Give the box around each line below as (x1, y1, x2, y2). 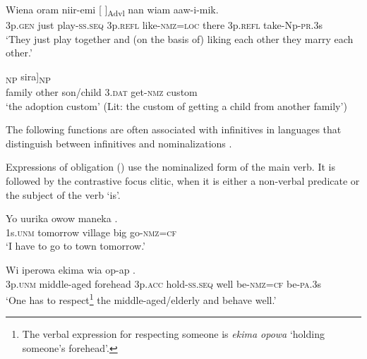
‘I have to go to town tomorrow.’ (6, 238, 146, 253)
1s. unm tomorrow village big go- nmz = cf (6, 224, 177, 239)
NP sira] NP (6, 68, 51, 85)
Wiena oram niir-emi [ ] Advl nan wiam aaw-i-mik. (6, 2, 219, 18)
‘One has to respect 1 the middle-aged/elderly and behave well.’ (6, 291, 277, 307)
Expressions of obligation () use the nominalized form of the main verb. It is (6, 159, 335, 174)
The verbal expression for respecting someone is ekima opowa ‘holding (22, 327, 325, 341)
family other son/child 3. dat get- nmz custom (6, 85, 198, 99)
